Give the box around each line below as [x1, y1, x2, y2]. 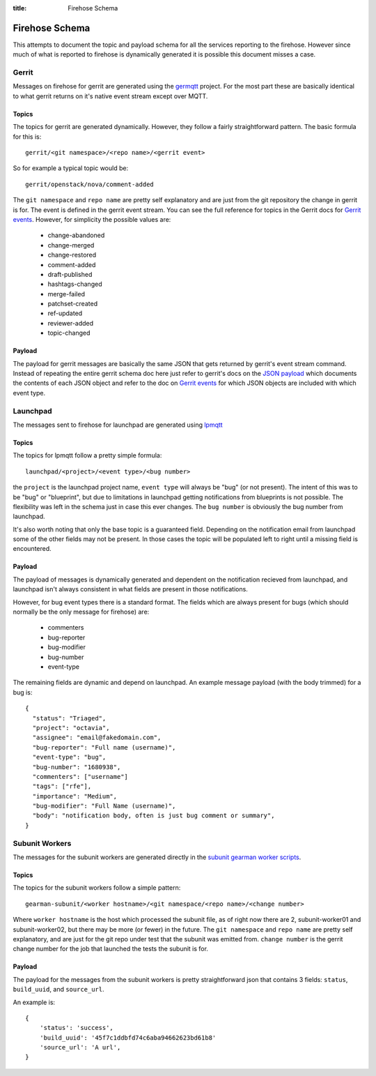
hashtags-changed [47, 280, 102, 289]
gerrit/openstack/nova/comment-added [25, 180, 155, 188]
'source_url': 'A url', [39, 1043, 121, 1052]
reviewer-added [47, 319, 94, 327]
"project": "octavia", [32, 724, 110, 732]
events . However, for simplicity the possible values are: [13, 215, 171, 223]
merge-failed [47, 289, 85, 298]
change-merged [47, 241, 95, 249]
